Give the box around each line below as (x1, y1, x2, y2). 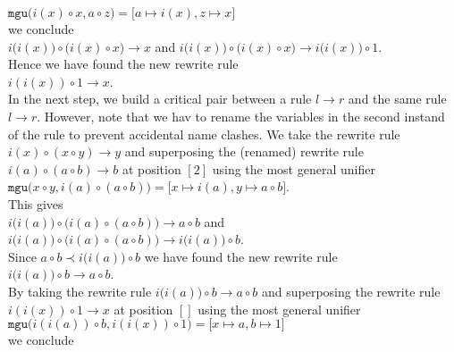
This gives (8, 194, 63, 213)
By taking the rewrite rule (8, 281, 152, 300)
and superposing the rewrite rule (261, 281, 441, 300)
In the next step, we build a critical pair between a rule (8, 89, 312, 108)
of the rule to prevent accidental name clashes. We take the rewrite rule (8, 124, 400, 143)
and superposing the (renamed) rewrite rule (124, 142, 364, 161)
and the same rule (348, 89, 447, 108)
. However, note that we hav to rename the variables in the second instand (37, 106, 445, 125)
